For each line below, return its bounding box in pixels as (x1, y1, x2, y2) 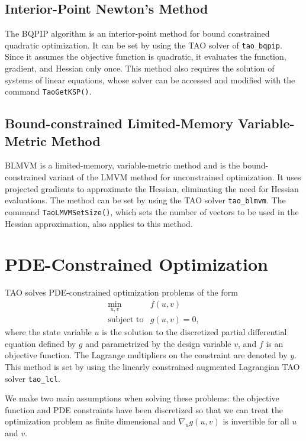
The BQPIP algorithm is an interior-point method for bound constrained (5, 27, 270, 40)
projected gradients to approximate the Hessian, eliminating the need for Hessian (5, 182, 299, 194)
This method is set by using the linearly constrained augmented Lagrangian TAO (5, 360, 300, 372)
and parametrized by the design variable (85, 337, 231, 349)
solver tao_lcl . (5, 372, 60, 384)
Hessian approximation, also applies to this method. (5, 217, 193, 229)
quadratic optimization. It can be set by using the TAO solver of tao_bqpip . (5, 38, 282, 51)
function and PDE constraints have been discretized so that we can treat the (5, 403, 283, 416)
